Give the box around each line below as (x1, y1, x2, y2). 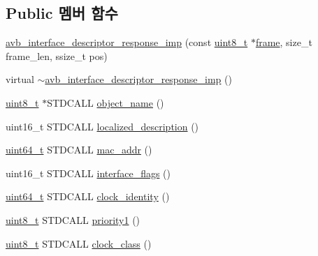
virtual (6, 72, 34, 86)
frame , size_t (255, 35, 312, 50)
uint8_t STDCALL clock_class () (6, 236, 152, 250)
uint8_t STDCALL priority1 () (6, 212, 140, 227)
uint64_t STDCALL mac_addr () (6, 142, 152, 157)
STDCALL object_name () (47, 95, 164, 110)
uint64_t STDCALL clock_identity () (6, 189, 170, 204)
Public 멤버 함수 (6, 2, 118, 24)
